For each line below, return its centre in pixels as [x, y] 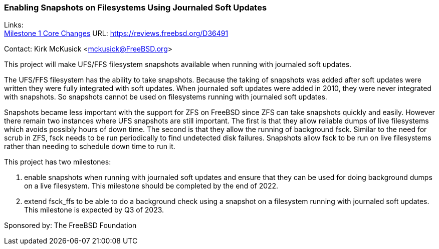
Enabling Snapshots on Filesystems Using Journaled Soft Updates [136, 7]
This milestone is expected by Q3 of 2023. [94, 210]
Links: [14, 25]
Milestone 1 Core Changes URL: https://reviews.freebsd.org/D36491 [116, 33]
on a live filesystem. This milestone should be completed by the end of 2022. [151, 186]
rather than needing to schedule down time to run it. [90, 146]
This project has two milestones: [58, 162]
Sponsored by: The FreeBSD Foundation [70, 225]
